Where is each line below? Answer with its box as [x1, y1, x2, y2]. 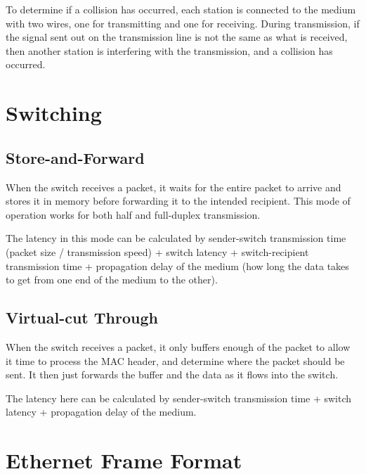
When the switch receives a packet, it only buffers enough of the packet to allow [6, 339, 351, 354]
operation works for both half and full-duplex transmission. [6, 207, 261, 222]
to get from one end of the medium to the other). [6, 272, 218, 287]
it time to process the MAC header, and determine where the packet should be [6, 353, 345, 368]
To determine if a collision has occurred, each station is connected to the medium [6, 2, 356, 16]
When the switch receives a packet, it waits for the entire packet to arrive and [6, 179, 341, 194]
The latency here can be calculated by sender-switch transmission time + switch [6, 390, 352, 405]
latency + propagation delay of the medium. [6, 404, 197, 419]
